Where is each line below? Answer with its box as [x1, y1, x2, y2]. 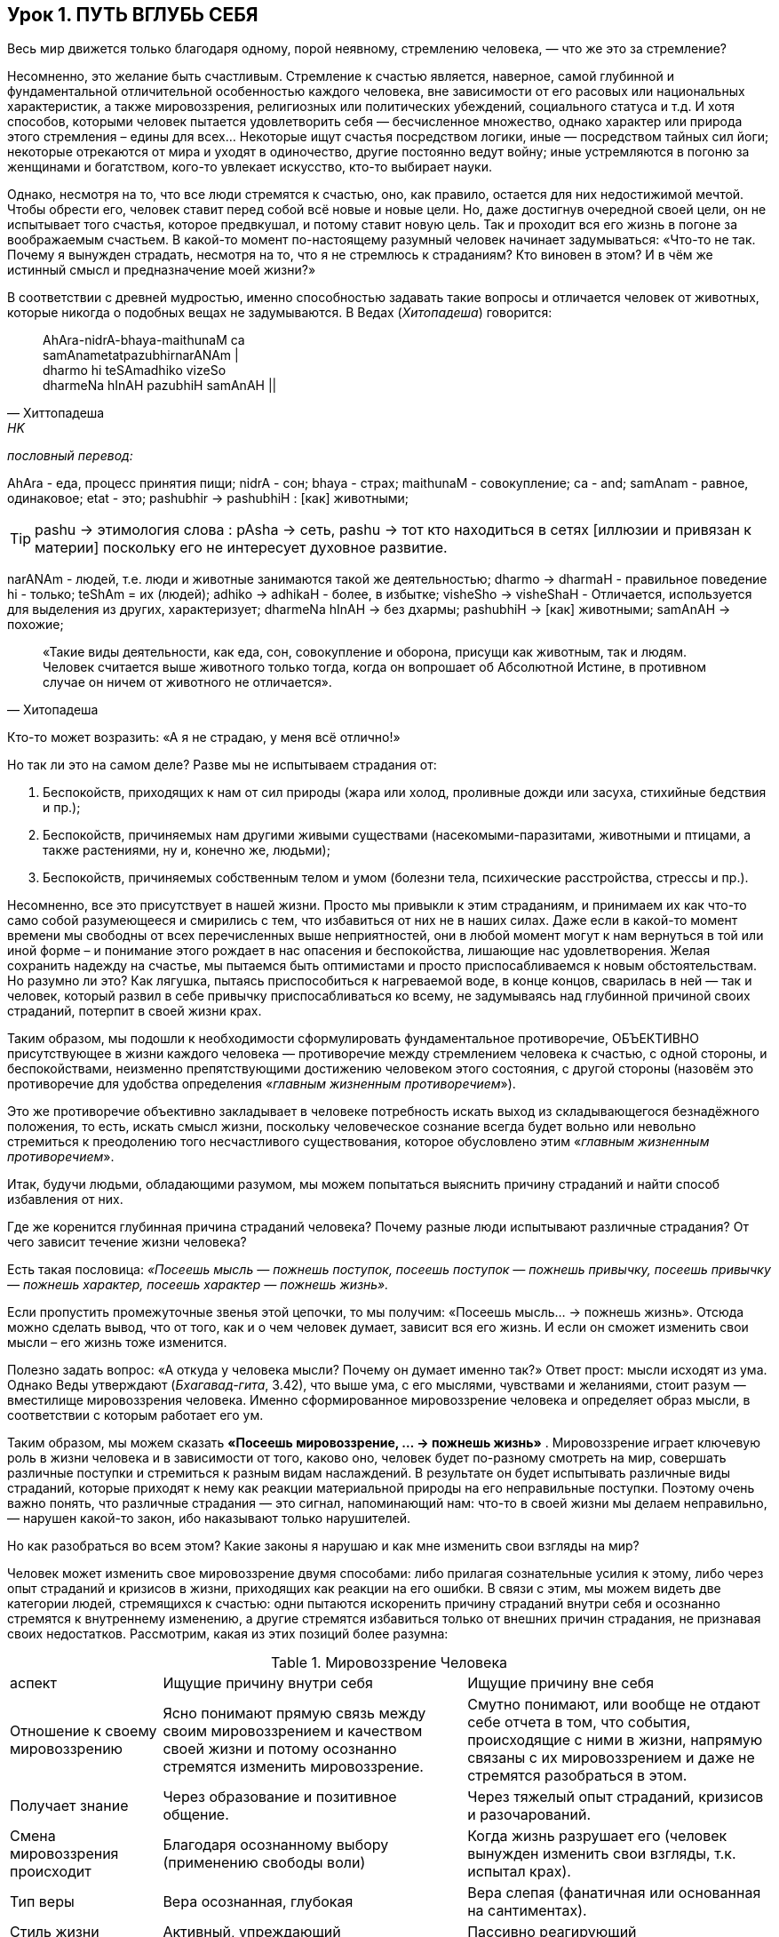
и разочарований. [467, 1805, 592, 1824]
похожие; [7, 617, 64, 633]
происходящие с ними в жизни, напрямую [467, 1731, 763, 1750]
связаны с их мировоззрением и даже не [467, 1749, 755, 1767]
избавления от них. [7, 1192, 123, 1208]
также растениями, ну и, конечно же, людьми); [43, 842, 330, 858]
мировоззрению [10, 1740, 123, 1758]
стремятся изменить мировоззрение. [163, 1758, 424, 1776]
